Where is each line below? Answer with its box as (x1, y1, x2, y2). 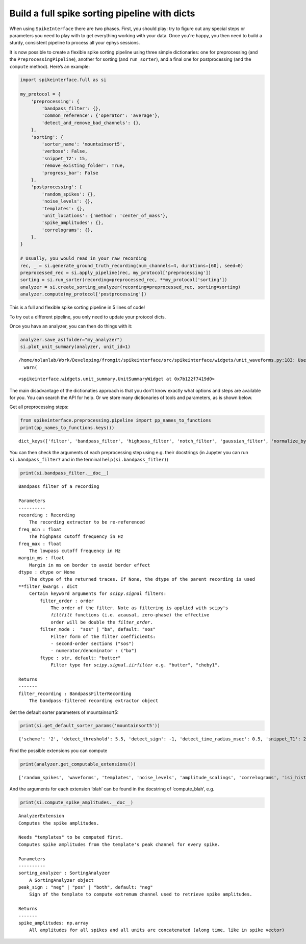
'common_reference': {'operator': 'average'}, (41, 113, 160, 118)
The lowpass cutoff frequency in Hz (29, 548, 121, 554)
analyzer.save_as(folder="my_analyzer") (20, 337, 122, 342)
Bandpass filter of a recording (18, 484, 99, 489)
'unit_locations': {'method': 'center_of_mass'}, (41, 212, 168, 218)
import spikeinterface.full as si (20, 77, 107, 83)
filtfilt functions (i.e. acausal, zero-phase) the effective (50, 612, 210, 618)
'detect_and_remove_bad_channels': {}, (41, 120, 141, 126)
